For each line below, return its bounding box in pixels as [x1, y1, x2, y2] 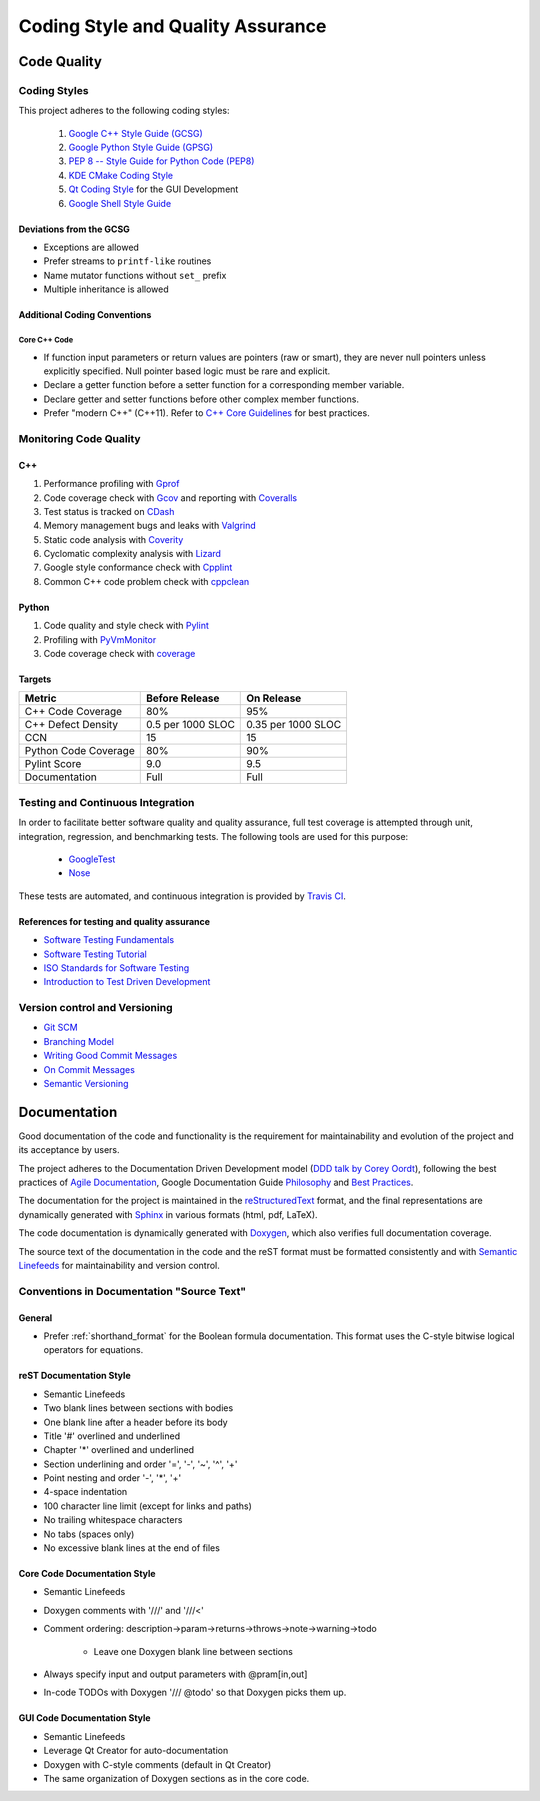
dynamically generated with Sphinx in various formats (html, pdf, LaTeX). [18, 1208, 319, 1220]
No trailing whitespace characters [43, 1514, 183, 1526]
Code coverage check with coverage [43, 648, 196, 660]
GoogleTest [68, 853, 116, 865]
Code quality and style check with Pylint [43, 620, 209, 632]
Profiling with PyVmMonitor [43, 633, 157, 645]
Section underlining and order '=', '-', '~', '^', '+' [43, 1458, 238, 1470]
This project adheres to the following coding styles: [18, 105, 230, 117]
